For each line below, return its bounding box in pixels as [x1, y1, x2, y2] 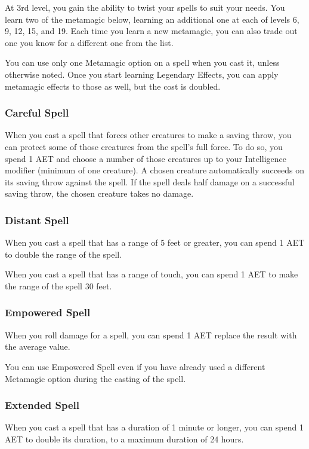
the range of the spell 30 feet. [5, 279, 112, 292]
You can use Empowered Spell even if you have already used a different [5, 360, 265, 372]
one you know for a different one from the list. [5, 36, 174, 48]
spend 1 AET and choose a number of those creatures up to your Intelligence [5, 152, 286, 164]
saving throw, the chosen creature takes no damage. [5, 187, 194, 200]
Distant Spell [5, 212, 69, 227]
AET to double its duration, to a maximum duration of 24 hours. [5, 432, 244, 445]
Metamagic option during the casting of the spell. [5, 372, 186, 384]
